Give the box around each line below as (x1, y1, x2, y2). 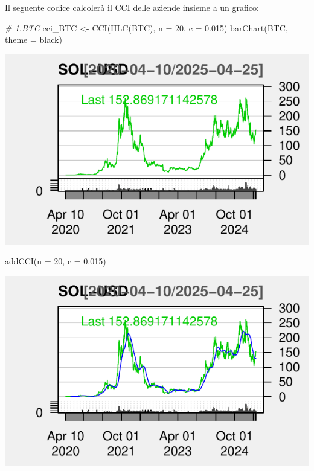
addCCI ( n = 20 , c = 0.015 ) (5, 255, 106, 268)
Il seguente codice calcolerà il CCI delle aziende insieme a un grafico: (5, 1, 259, 13)
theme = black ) (5, 33, 62, 46)
